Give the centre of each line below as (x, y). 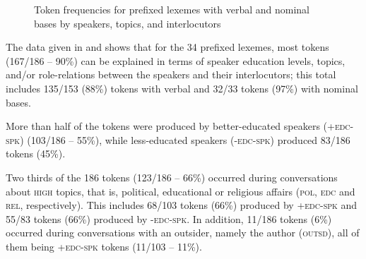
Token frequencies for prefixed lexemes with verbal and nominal (172, 9)
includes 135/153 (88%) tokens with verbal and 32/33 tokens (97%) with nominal (182, 88)
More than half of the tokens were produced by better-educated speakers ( (167, 126)
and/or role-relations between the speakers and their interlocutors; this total (171, 74)
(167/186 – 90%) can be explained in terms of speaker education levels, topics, (176, 60)
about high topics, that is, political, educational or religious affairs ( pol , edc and (181, 191)
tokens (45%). (36, 153)
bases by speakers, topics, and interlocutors (128, 23)
